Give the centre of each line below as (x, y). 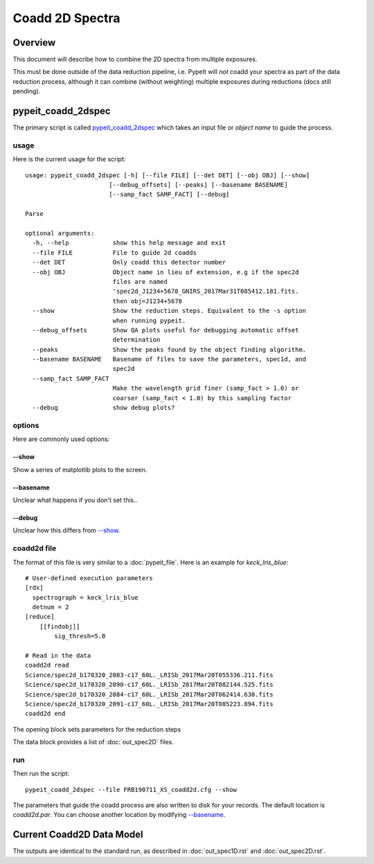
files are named (140, 281)
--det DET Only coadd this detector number (129, 262)
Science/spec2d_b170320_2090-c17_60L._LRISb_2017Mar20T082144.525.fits (149, 685)
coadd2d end (45, 714)
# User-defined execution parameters (89, 578)
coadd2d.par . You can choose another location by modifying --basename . (119, 815)
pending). (27, 91)
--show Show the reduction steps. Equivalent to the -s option (169, 311)
